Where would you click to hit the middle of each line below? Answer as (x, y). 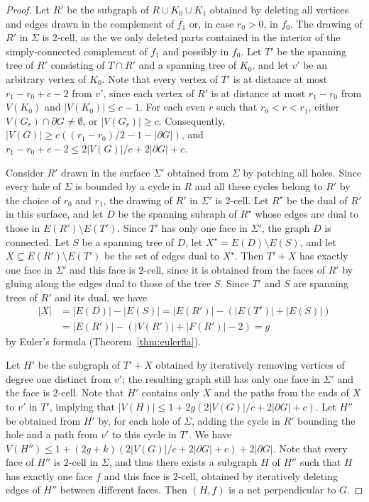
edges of (23, 490)
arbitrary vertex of (46, 78)
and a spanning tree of (188, 65)
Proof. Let (28, 9)
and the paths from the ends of (281, 392)
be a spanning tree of (128, 241)
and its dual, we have (101, 297)
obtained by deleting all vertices (279, 9)
